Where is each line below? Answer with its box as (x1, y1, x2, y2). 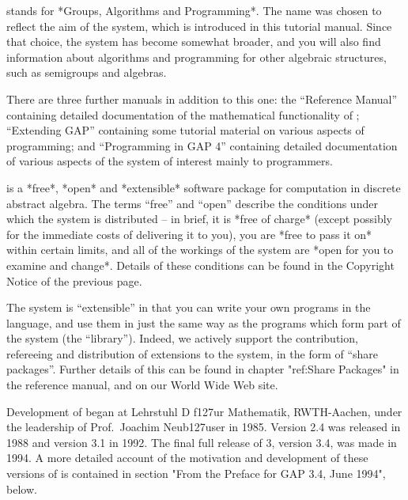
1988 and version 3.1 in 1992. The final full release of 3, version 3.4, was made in (6, 434, 397, 450)
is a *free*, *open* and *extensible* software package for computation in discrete (6, 179, 401, 195)
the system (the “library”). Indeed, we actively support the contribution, (6, 330, 358, 347)
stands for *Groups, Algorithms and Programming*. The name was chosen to (6, 2, 382, 18)
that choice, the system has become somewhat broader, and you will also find (6, 33, 381, 50)
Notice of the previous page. (6, 272, 142, 289)
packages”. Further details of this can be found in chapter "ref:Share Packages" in (6, 361, 399, 377)
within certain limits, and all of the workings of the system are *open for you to (6, 241, 394, 258)
